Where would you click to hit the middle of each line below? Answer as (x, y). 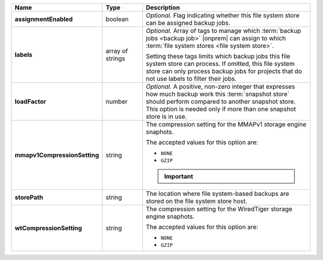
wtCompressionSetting (48, 228)
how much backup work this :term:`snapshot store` (217, 94)
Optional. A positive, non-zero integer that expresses (220, 87)
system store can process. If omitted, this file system (220, 64)
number (117, 102)
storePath (29, 197)
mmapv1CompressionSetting (57, 155)
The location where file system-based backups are (217, 194)
